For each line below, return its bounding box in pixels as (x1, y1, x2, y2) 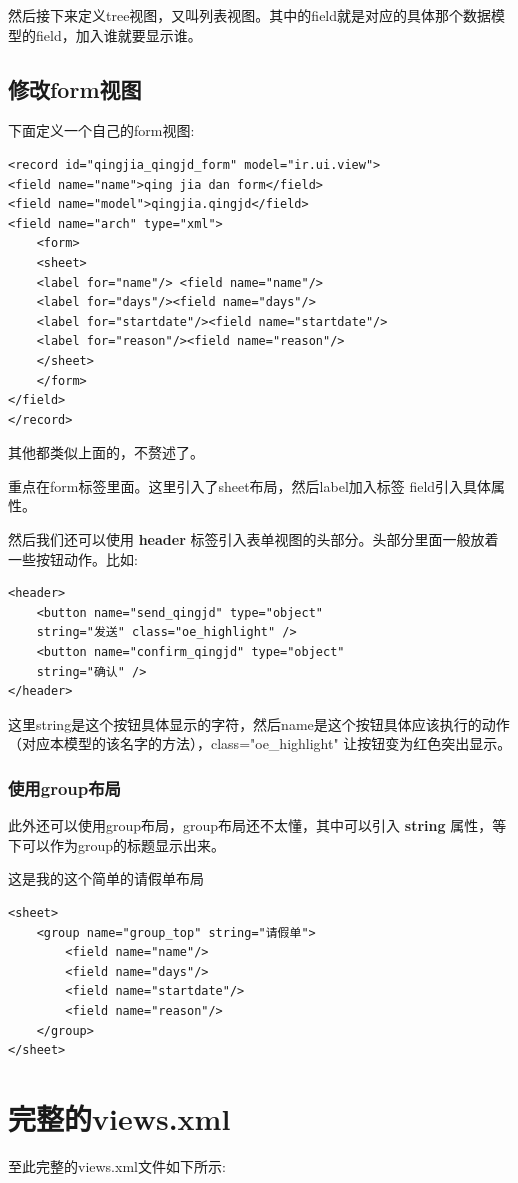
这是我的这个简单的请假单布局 (8, 868, 204, 889)
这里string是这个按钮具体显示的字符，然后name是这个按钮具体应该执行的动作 (8, 713, 510, 734)
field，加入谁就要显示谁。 (35, 24, 202, 45)
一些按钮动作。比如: (8, 548, 138, 569)
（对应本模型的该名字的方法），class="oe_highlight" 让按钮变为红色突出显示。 (8, 733, 512, 754)
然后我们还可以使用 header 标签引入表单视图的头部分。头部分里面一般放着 (8, 529, 499, 550)
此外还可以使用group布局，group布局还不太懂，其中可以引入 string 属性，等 (8, 815, 507, 836)
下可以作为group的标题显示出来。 (8, 834, 226, 855)
